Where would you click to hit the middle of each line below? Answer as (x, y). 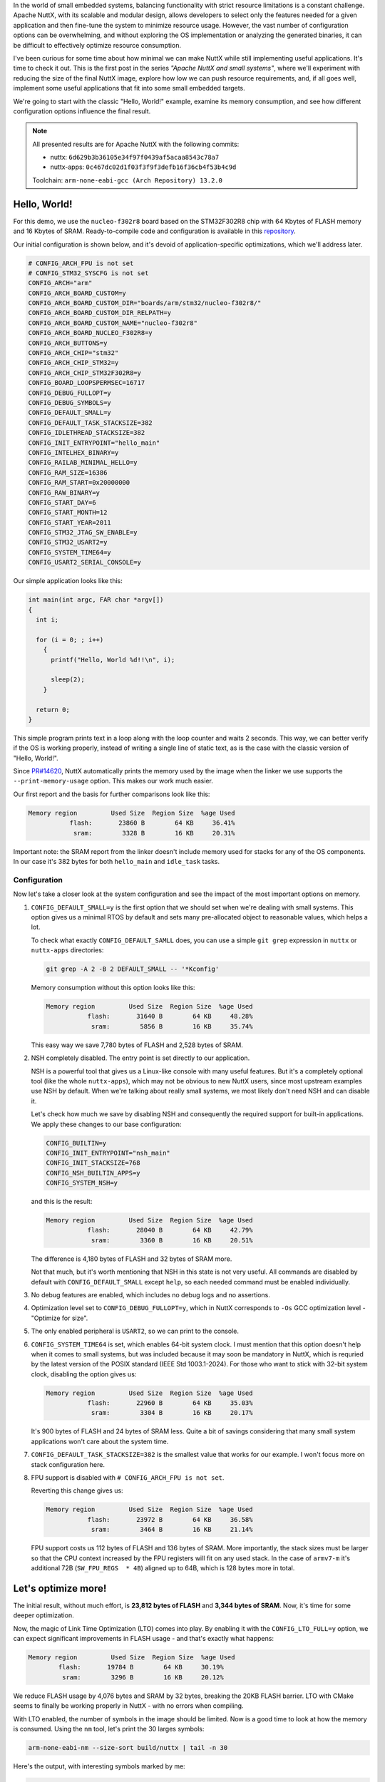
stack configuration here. (68, 1464)
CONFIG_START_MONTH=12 (68, 513)
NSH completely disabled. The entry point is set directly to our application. (140, 1058)
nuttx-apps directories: (67, 950)
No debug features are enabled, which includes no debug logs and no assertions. (151, 1294)
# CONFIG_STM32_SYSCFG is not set (88, 273)
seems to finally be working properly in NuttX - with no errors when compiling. (128, 1706)
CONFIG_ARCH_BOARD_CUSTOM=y (77, 293)
